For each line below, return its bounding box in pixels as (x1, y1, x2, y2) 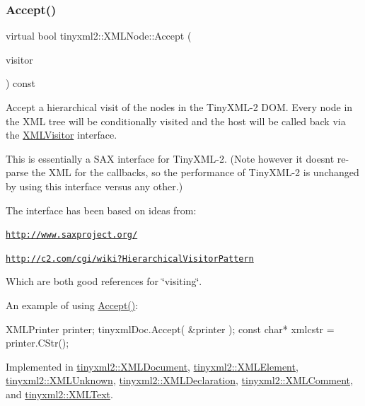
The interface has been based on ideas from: (6, 202, 197, 217)
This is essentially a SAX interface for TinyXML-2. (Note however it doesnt (6, 151, 335, 166)
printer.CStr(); (6, 335, 69, 350)
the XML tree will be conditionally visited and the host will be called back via (6, 113, 346, 128)
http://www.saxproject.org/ (6, 230, 138, 240)
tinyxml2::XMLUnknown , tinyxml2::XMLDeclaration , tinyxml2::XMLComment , (6, 373, 353, 388)
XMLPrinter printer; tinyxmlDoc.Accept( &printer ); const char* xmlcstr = (6, 321, 335, 336)
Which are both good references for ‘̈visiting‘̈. (6, 274, 202, 289)
